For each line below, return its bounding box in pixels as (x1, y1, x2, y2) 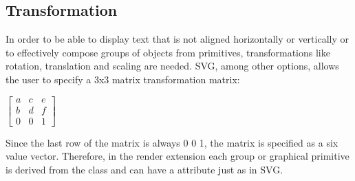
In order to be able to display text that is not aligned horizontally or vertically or (6, 32, 349, 46)
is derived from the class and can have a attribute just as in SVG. (6, 162, 283, 176)
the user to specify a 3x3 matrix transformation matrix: (6, 72, 240, 86)
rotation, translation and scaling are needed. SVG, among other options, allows (6, 58, 339, 73)
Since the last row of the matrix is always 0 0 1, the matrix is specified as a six (6, 135, 338, 149)
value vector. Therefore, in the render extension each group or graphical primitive (6, 149, 349, 163)
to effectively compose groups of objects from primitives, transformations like (6, 45, 330, 59)
